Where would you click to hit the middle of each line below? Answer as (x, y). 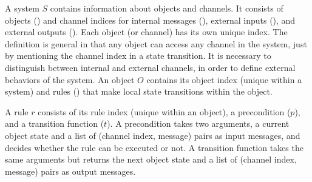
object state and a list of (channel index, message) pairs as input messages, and (153, 135)
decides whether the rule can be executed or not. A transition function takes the (154, 147)
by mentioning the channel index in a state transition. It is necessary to (138, 56)
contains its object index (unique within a (224, 79)
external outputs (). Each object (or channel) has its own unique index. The (146, 32)
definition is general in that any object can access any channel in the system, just (156, 43)
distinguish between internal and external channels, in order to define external (150, 67)
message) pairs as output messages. (70, 171)
